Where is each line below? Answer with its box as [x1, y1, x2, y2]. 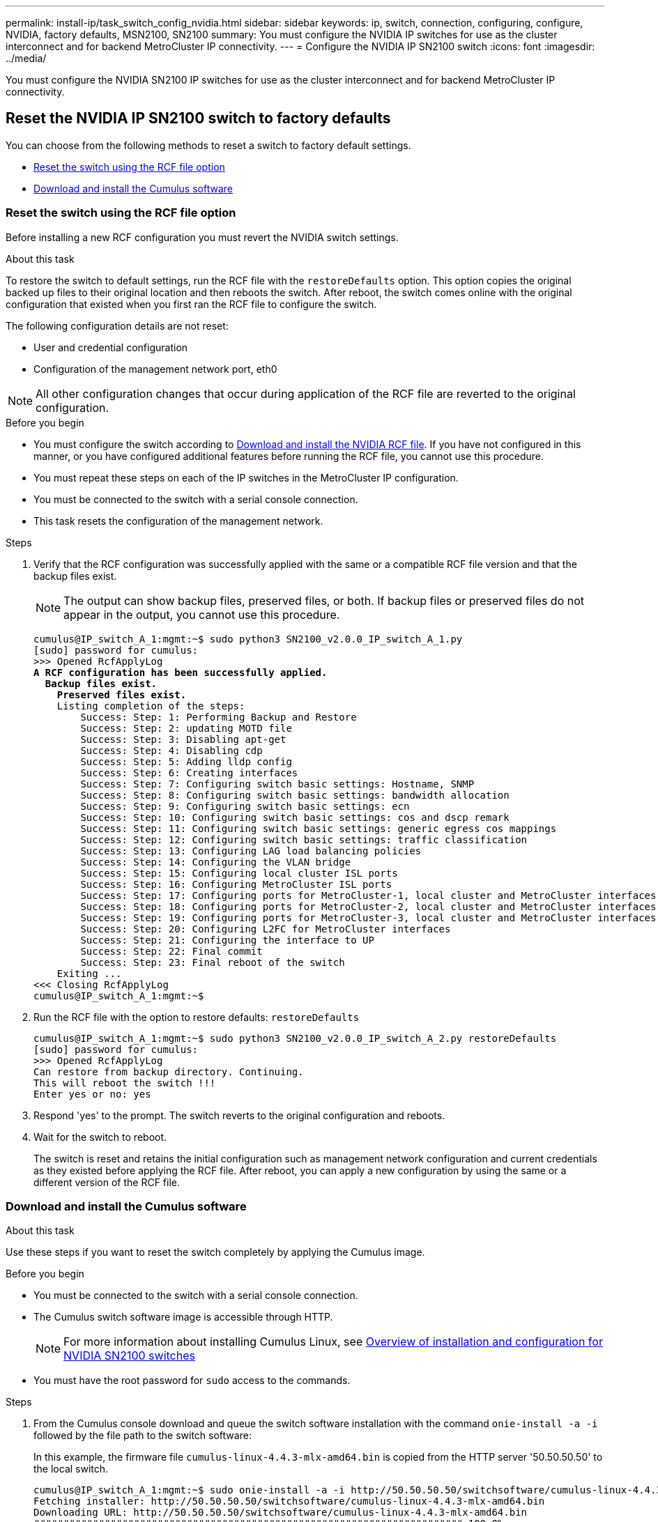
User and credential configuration [33, 341, 188, 353]
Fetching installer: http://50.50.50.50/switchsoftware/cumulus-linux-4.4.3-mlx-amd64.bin [33, 1496, 545, 1507]
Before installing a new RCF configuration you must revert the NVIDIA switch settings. [6, 231, 399, 243]
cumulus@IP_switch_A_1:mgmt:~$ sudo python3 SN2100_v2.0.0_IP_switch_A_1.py [33, 633, 463, 645]
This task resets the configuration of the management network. [33, 514, 323, 527]
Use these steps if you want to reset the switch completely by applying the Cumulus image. [6, 1246, 425, 1259]
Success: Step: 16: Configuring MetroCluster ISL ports [80, 878, 392, 890]
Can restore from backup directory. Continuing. [33, 1066, 304, 1077]
